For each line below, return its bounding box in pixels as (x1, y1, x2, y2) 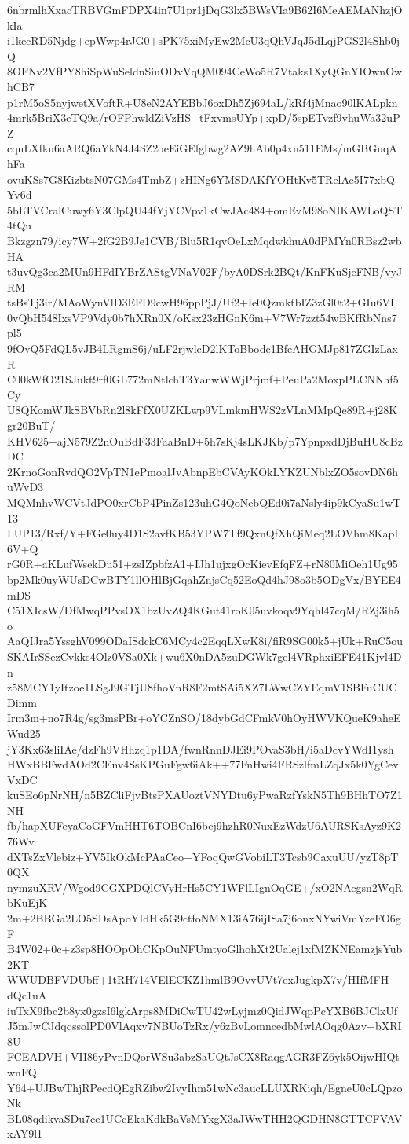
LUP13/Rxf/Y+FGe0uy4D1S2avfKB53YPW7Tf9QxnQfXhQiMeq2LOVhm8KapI (7, 525, 399, 541)
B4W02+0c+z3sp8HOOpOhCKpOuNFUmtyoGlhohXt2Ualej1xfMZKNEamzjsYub (7, 940, 403, 957)
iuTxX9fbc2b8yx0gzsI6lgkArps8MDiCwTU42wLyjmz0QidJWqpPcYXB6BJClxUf (7, 1002, 398, 1018)
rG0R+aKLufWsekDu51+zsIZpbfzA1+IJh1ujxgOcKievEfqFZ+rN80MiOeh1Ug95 (7, 555, 398, 572)
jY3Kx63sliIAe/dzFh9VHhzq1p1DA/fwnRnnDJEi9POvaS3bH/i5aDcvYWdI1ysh (7, 740, 394, 757)
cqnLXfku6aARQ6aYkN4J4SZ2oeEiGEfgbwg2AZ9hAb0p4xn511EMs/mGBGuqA (7, 140, 397, 156)
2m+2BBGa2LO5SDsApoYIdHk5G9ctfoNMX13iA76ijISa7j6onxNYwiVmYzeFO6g (7, 910, 401, 926)
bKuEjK (7, 894, 48, 911)
